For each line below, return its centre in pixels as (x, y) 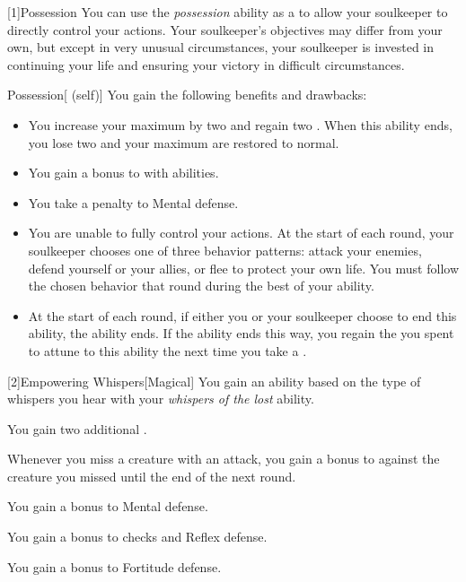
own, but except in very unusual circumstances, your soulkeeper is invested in (221, 47)
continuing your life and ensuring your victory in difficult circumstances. (206, 64)
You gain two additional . (77, 428)
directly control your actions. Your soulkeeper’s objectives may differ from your (225, 29)
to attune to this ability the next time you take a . (167, 350)
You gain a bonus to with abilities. (123, 173)
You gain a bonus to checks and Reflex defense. (137, 537)
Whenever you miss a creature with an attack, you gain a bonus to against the (224, 459)
